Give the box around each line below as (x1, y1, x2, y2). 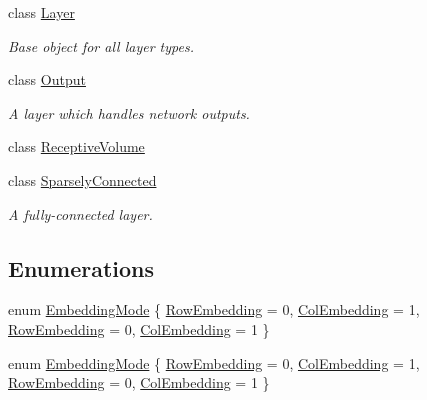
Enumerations (8, 252, 155, 283)
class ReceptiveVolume (8, 136, 145, 157)
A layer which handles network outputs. (8, 102, 250, 123)
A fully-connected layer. (8, 203, 153, 224)
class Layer (8, 2, 75, 22)
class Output (8, 69, 86, 90)
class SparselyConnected (8, 169, 157, 190)
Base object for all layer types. (8, 35, 194, 56)
